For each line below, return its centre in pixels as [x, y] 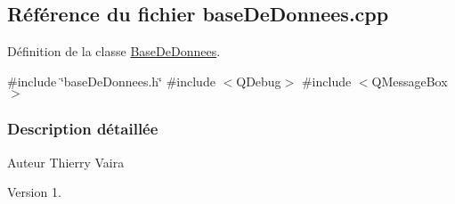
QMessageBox [410, 81]
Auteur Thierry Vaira [66, 162]
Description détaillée [83, 129]
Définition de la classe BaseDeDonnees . [114, 51]
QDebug [259, 81]
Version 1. [34, 192]
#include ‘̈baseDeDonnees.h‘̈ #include [111, 81]
